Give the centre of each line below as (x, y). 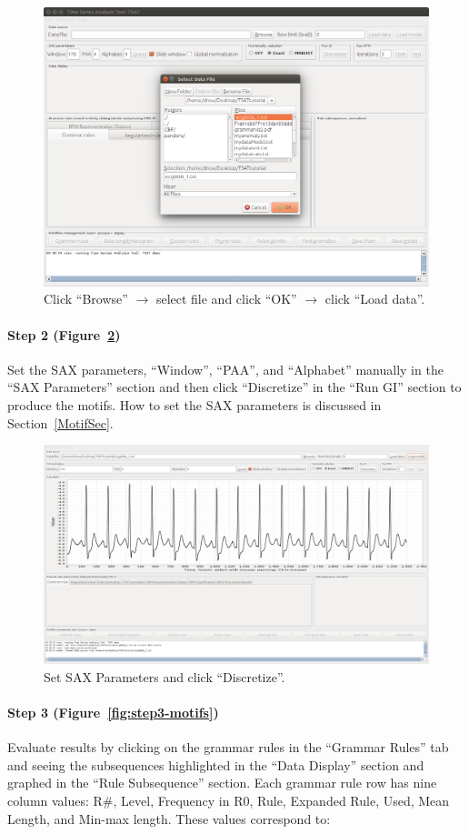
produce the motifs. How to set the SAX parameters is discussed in (195, 404)
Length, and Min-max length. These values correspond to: (169, 818)
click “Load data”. (375, 299)
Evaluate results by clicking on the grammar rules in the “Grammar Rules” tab (228, 747)
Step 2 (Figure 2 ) (64, 334)
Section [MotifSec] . (60, 422)
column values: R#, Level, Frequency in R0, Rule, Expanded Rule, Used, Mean (229, 800)
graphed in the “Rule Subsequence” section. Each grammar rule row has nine (222, 783)
